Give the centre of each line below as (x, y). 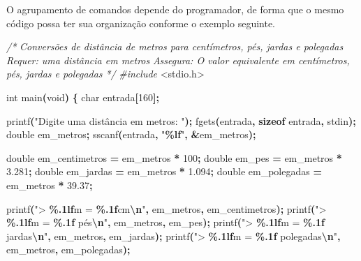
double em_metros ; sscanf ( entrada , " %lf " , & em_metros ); (131, 134)
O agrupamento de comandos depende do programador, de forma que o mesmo (175, 9)
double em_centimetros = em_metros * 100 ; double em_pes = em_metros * (174, 157)
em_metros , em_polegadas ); (68, 249)
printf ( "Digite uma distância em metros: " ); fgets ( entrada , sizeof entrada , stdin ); (181, 120)
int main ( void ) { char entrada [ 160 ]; (83, 97)
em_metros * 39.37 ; (50, 185)
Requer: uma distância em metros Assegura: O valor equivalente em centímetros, (178, 60)
